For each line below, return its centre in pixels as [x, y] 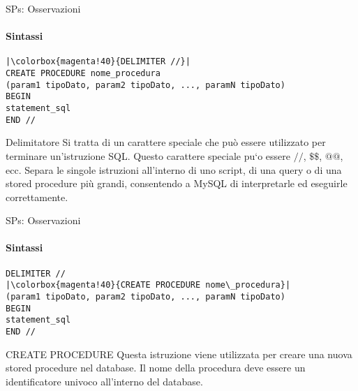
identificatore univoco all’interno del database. [104, 381]
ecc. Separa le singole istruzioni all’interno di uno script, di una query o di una [174, 169]
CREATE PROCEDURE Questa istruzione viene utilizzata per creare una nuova [179, 354]
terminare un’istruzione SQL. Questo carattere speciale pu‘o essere [148, 155]
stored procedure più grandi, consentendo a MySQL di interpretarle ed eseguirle [177, 183]
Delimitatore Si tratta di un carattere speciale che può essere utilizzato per [166, 142]
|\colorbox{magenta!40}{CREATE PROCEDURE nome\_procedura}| [148, 285]
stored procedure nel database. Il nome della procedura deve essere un [156, 368]
